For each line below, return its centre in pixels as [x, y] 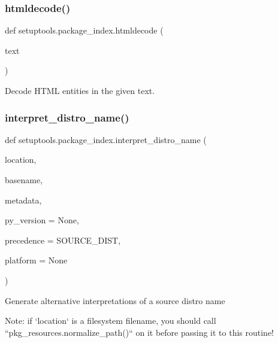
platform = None [36, 260]
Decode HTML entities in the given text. [80, 90]
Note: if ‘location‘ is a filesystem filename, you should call [111, 321]
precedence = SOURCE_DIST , [63, 240]
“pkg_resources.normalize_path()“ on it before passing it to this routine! [139, 332]
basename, [24, 180]
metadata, [23, 200]
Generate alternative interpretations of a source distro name [115, 300]
